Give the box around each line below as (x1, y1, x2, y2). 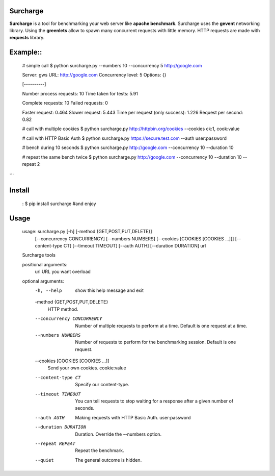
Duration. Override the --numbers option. (75, 431, 162, 437)
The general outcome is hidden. (75, 457, 142, 463)
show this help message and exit (75, 287, 144, 293)
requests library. (9, 35, 45, 41)
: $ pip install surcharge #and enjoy (22, 201, 96, 207)
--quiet (35, 457, 54, 463)
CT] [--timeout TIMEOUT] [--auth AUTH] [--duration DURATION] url (63, 242, 206, 248)
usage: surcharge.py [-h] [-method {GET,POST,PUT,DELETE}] (22, 229, 152, 235)
